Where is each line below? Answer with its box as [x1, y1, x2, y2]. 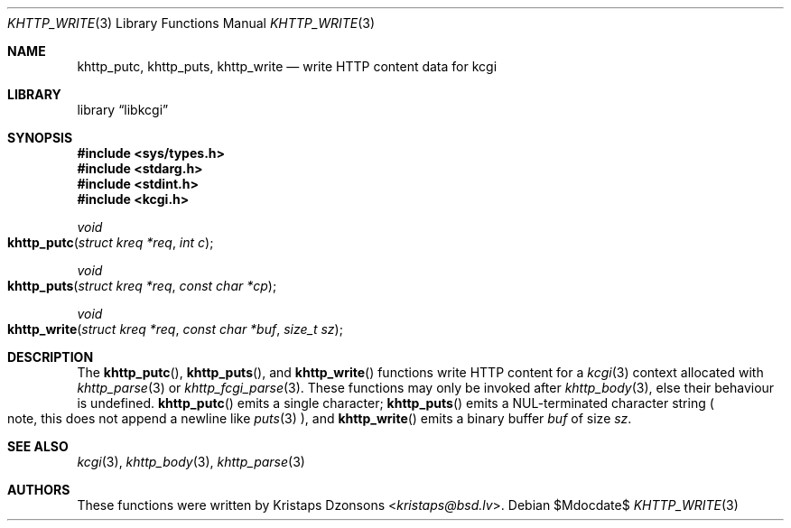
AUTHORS [7, 482, 70, 497]
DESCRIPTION [7, 349, 94, 365]
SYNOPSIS [7, 130, 73, 145]
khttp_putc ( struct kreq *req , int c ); [7, 235, 214, 250]
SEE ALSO [7, 439, 69, 454]
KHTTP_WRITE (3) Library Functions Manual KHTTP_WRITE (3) [7, 15, 376, 31]
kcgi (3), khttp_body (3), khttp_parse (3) [77, 454, 305, 469]
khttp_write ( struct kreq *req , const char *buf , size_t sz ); [7, 321, 343, 337]
